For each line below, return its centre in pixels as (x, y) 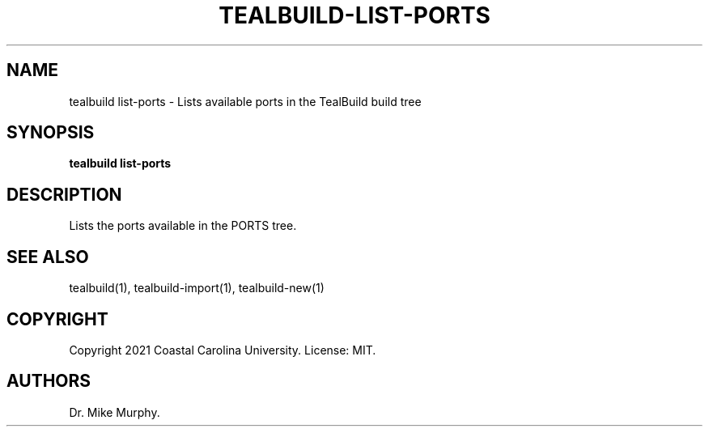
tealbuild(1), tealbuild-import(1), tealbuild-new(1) (197, 288)
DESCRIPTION (64, 194)
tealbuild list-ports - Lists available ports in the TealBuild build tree (245, 101)
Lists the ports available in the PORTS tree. (183, 226)
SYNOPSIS (51, 133)
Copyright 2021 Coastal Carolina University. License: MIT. (223, 350)
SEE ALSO (48, 257)
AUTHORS (49, 381)
